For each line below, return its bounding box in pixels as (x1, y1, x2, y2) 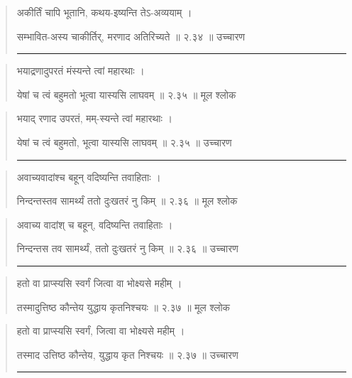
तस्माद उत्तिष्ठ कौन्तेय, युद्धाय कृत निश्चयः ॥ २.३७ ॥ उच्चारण (16, 347, 238, 362)
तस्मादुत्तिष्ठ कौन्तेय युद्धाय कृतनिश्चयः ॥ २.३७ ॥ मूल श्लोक (16, 299, 231, 314)
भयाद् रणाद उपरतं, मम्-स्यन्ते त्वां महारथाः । (16, 111, 172, 126)
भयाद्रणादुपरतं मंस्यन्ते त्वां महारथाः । (16, 63, 145, 78)
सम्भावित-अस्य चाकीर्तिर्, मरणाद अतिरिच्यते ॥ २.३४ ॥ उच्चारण (16, 28, 246, 43)
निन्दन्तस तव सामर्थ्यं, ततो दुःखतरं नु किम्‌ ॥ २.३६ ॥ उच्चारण (16, 241, 238, 256)
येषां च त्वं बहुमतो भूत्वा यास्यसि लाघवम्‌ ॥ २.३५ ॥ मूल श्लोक (16, 87, 236, 102)
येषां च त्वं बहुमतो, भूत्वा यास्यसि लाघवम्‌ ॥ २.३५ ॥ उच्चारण (16, 134, 232, 149)
